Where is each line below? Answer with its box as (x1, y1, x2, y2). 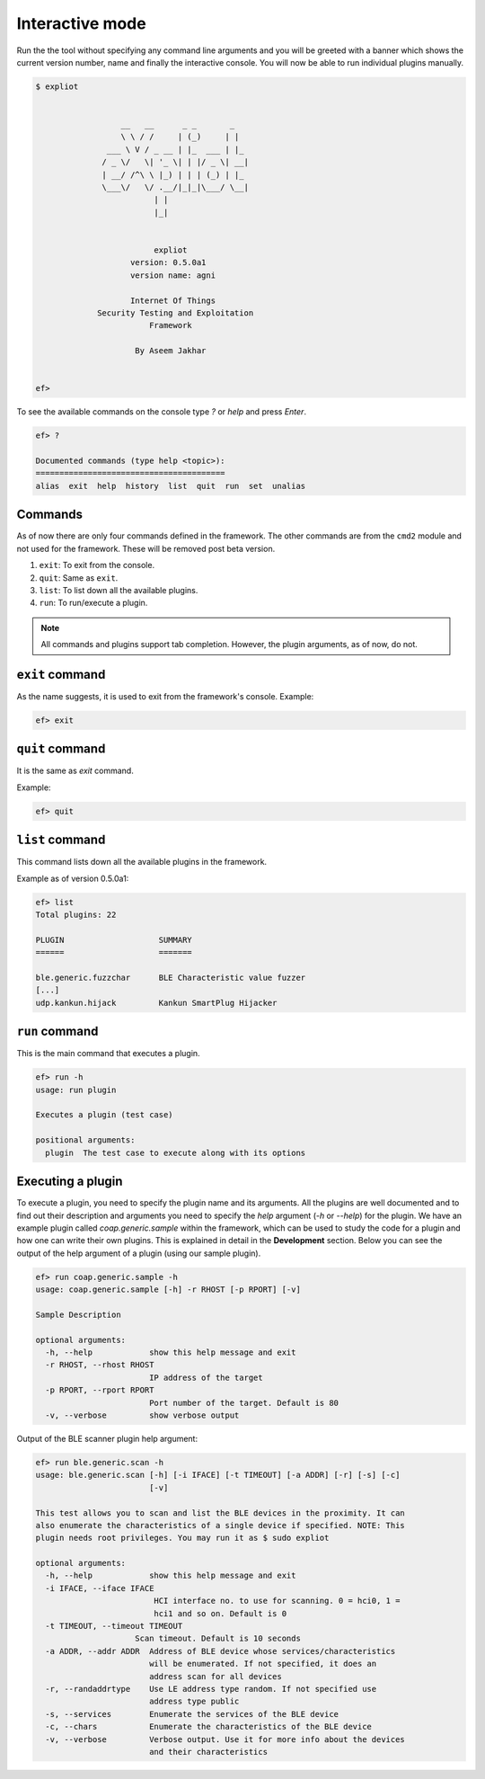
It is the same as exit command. (16, 765, 134, 777)
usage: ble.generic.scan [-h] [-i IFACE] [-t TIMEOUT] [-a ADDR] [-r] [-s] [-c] (35, 1470, 401, 1481)
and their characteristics (148, 1747, 269, 1757)
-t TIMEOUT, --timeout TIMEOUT (45, 1621, 183, 1632)
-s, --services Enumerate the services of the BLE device (45, 1709, 339, 1719)
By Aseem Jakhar (135, 346, 207, 356)
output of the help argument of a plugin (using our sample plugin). (16, 1248, 261, 1259)
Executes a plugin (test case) (35, 1110, 174, 1120)
